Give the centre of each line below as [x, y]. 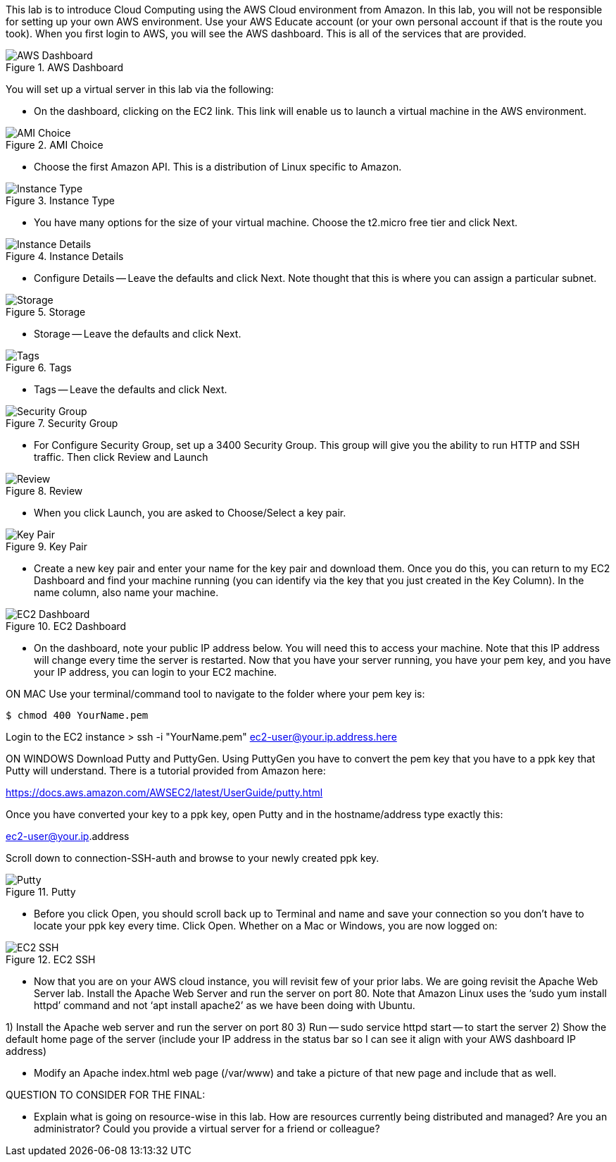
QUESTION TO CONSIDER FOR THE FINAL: [106, 1095]
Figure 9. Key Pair [46, 546]
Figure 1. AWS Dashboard [65, 67]
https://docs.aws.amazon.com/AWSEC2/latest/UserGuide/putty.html [164, 792]
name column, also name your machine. [126, 592]
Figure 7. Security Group [62, 423]
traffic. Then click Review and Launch [121, 457]
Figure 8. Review [44, 491]
